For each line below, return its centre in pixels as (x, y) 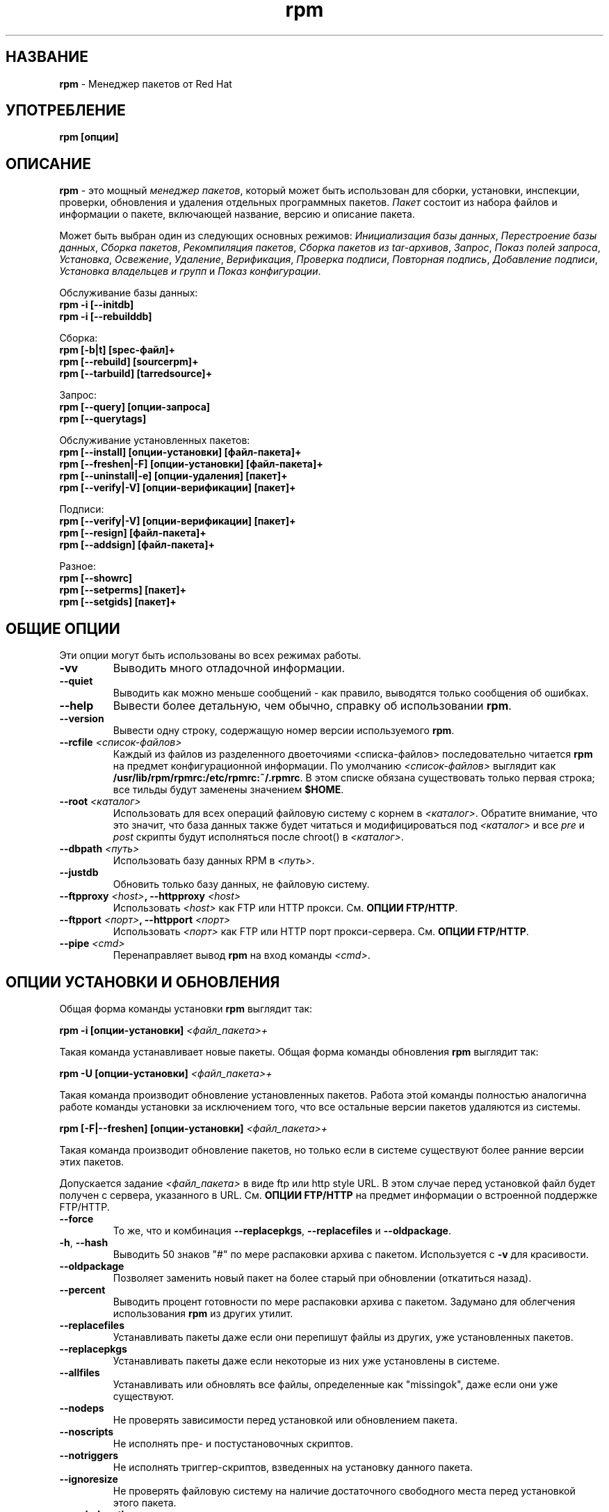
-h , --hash (84, 1242)
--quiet (76, 681)
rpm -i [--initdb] (97, 305)
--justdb (79, 873)
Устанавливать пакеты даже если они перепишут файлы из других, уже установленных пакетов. (343, 1337)
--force (76, 1218)
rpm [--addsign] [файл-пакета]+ (137, 545)
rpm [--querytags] (103, 419)
